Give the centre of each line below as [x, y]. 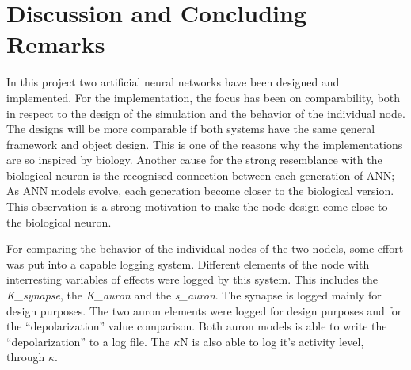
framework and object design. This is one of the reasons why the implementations [205, 144]
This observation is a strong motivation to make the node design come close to [197, 206]
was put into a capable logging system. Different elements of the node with [188, 263]
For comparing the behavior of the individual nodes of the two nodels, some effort [205, 248]
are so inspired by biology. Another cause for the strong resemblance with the [194, 160]
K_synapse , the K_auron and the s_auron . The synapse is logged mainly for [194, 295]
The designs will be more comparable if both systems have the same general [191, 129]
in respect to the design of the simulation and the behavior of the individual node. [206, 113]
